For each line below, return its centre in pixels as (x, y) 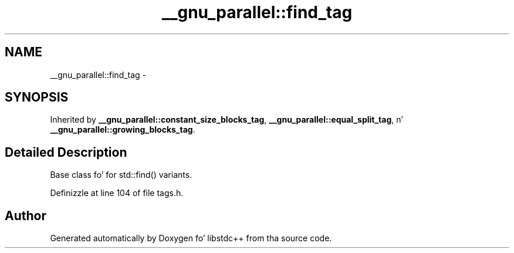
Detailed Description (66, 152)
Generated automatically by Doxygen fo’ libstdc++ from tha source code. (191, 238)
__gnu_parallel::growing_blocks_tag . (123, 130)
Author (26, 215)
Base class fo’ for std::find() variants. (121, 175)
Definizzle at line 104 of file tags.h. (117, 193)
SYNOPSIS (37, 97)
